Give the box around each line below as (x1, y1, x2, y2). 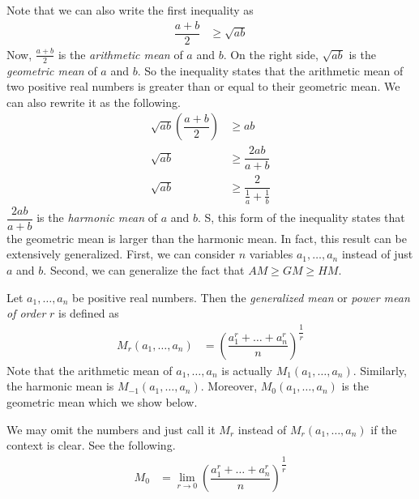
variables (249, 245, 293, 262)
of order (6, 305, 46, 322)
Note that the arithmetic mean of (6, 361, 173, 378)
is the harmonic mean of (36, 209, 157, 226)
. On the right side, (223, 45, 319, 62)
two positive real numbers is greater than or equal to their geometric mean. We (6, 78, 400, 95)
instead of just (341, 245, 413, 262)
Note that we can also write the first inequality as (6, 2, 254, 18)
